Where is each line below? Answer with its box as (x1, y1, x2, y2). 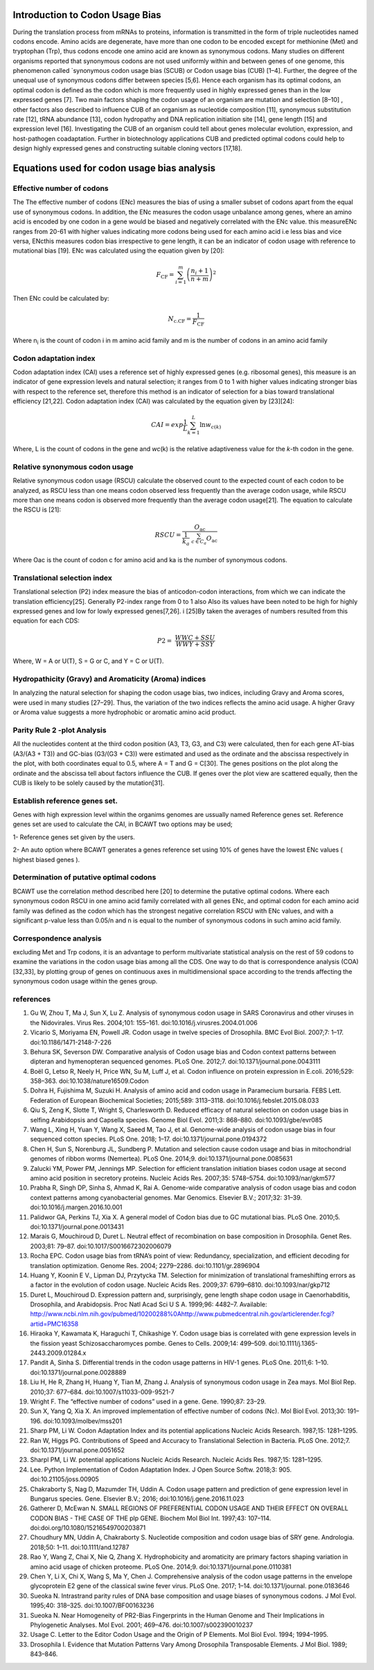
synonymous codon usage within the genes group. (12, 977, 158, 986)
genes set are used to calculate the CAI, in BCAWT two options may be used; (12, 820, 233, 829)
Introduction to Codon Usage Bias (12, 9, 162, 21)
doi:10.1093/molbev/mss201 (43, 1417, 123, 1425)
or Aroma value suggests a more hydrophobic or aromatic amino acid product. (12, 708, 237, 716)
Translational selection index (12, 573, 112, 582)
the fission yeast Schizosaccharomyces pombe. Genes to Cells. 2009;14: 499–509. (30, 1339, 267, 1347)
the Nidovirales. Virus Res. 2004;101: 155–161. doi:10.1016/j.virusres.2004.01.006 (30, 1018, 258, 1027)
